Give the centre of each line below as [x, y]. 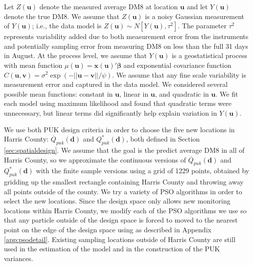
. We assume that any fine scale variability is [179, 74]
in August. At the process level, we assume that [76, 55]
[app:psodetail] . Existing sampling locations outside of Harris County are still [120, 239]
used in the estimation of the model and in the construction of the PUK [112, 249]
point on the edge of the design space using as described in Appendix [108, 230]
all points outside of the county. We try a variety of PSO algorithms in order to [123, 191]
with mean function [33, 65]
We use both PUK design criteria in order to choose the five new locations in [119, 129]
